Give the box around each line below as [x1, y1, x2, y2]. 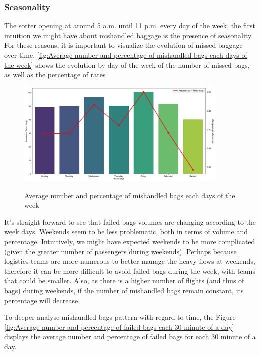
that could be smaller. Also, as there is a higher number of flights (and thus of [4, 275, 244, 286]
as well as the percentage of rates [4, 69, 106, 80]
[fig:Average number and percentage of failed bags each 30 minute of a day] [4, 321, 234, 332]
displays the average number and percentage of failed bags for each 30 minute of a [4, 331, 256, 342]
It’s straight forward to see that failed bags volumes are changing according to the [4, 216, 256, 227]
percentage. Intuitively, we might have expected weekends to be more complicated [4, 236, 255, 247]
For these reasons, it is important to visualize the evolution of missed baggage [4, 40, 243, 50]
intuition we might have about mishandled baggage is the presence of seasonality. [4, 30, 253, 40]
